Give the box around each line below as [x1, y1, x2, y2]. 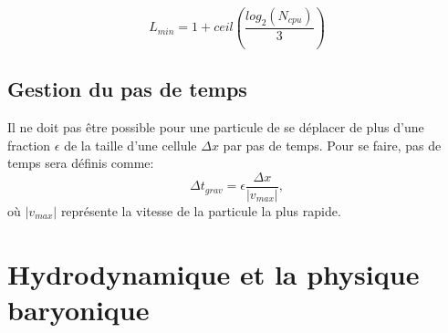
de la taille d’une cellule [64, 135, 197, 154]
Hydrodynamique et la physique [7, 255, 420, 292]
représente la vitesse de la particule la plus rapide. [60, 201, 341, 220]
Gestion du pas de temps [7, 75, 247, 103]
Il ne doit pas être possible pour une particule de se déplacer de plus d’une [7, 118, 424, 137]
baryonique [7, 290, 150, 328]
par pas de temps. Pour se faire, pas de [223, 135, 442, 154]
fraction [7, 135, 51, 154]
